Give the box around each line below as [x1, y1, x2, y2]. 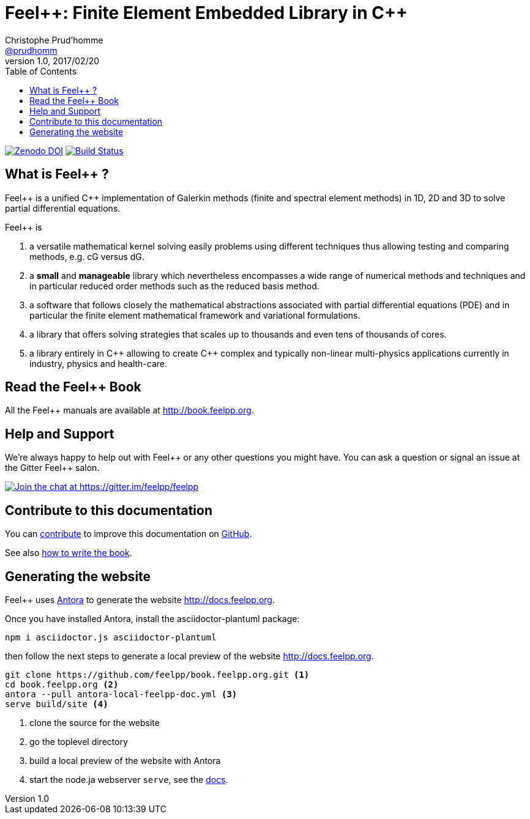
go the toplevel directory [29, 736, 129, 747]
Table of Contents [5, 65, 77, 76]
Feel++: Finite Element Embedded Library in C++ [5, 2, 408, 23]
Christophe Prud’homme [5, 34, 103, 45]
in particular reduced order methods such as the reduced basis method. [29, 280, 319, 291]
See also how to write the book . [5, 547, 132, 558]
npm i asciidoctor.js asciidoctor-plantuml [5, 632, 217, 642]
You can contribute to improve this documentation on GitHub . [5, 528, 252, 539]
